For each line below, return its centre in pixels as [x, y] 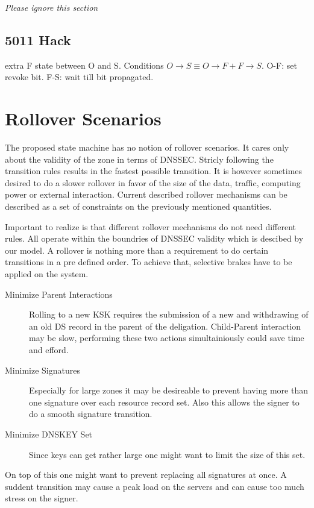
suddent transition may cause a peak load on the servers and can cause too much [155, 486]
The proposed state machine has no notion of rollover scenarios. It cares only [147, 147]
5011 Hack [38, 39]
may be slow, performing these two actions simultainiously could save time [167, 338]
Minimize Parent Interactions [59, 294]
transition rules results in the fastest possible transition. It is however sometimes [154, 171]
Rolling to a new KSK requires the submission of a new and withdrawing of [169, 314]
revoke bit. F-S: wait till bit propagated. [79, 77]
